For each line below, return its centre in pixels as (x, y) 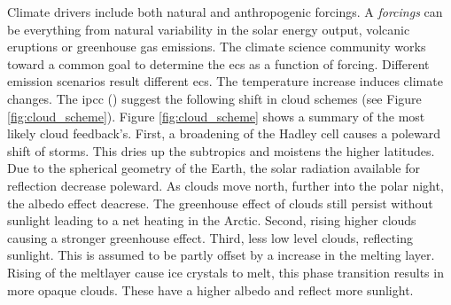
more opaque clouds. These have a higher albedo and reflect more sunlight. (210, 289)
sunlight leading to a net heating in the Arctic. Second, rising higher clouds (212, 220)
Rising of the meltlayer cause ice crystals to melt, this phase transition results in (225, 272)
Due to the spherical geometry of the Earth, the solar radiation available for (214, 168)
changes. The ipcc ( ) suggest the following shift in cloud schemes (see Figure (214, 98)
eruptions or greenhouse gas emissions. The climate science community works (217, 47)
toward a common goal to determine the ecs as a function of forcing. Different (218, 63)
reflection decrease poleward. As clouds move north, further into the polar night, (225, 185)
